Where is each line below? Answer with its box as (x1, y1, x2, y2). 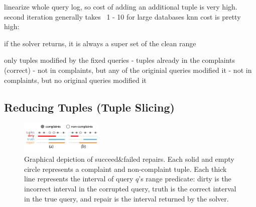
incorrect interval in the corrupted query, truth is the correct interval (24, 183, 236, 194)
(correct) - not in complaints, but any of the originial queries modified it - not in (4, 64, 252, 75)
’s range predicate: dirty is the (139, 173, 231, 184)
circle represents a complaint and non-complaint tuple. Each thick (24, 163, 227, 174)
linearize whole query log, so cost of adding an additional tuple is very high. (4, 2, 237, 12)
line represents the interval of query (24, 173, 134, 184)
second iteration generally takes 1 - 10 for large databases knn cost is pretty (4, 11, 241, 22)
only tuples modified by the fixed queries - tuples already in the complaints (4, 55, 235, 65)
